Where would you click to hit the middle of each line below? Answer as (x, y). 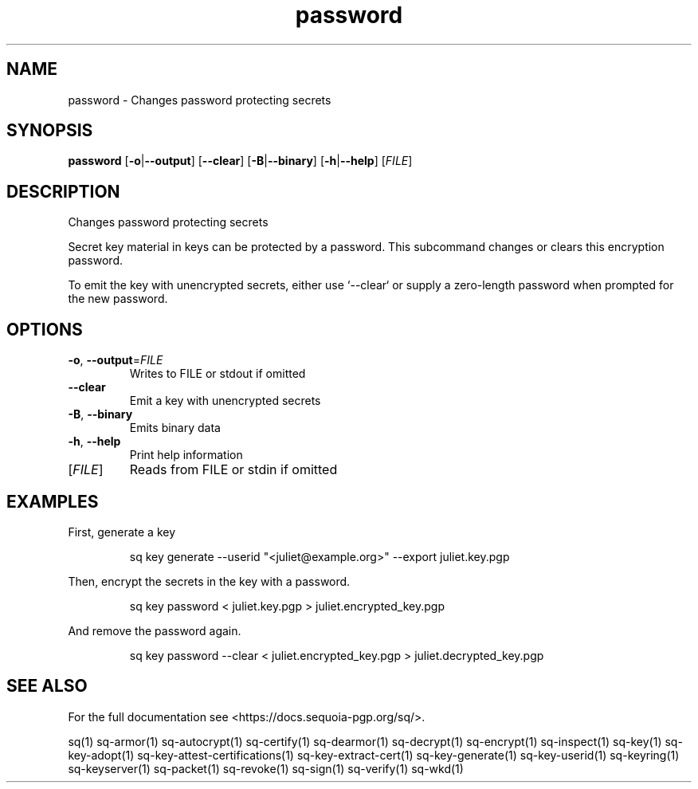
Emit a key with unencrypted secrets (225, 401)
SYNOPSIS (50, 131)
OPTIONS (45, 329)
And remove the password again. (155, 630)
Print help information (186, 455)
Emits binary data (175, 428)
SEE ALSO (47, 686)
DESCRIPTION (63, 191)
